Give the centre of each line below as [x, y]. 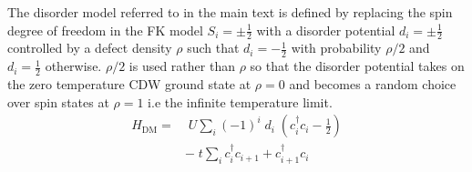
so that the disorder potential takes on [357, 66]
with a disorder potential [326, 30]
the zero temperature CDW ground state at [129, 84]
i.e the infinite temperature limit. [240, 101]
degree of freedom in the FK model [105, 30]
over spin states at [58, 101]
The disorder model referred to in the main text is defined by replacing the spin [230, 12]
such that [213, 48]
